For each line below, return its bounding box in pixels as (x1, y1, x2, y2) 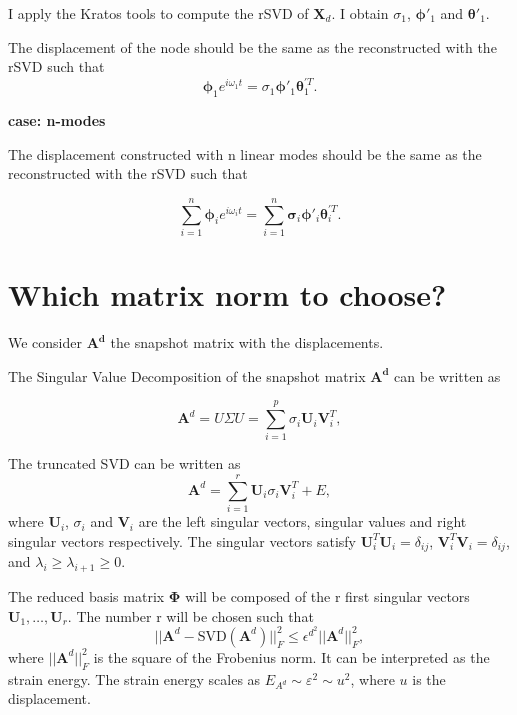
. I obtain (331, 3, 389, 23)
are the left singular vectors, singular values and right (138, 511, 467, 532)
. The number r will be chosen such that (67, 605, 314, 626)
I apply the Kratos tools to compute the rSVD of (8, 3, 309, 23)
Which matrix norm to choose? (8, 274, 447, 315)
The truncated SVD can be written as (8, 453, 241, 474)
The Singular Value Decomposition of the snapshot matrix (8, 365, 366, 386)
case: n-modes (8, 110, 106, 131)
